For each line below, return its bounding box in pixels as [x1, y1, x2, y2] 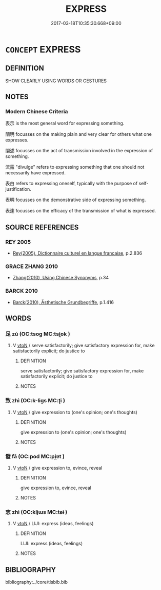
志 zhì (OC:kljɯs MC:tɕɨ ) [5, 508, 68, 515]
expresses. [5, 137, 29, 143]
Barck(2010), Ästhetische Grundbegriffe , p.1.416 [12, 299, 114, 305]
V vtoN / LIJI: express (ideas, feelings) [12, 521, 94, 527]
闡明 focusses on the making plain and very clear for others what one [5, 131, 152, 137]
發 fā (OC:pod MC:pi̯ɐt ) [5, 453, 65, 460]
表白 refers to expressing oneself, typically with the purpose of [5, 181, 138, 187]
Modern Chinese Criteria [5, 108, 68, 115]
